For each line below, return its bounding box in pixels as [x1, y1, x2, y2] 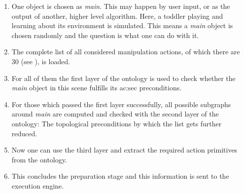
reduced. [11, 128, 37, 138]
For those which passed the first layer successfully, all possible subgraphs [11, 99, 231, 109]
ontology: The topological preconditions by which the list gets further [11, 118, 222, 128]
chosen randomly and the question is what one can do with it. [11, 30, 199, 40]
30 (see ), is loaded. [11, 56, 70, 66]
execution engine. [11, 180, 64, 191]
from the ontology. [11, 154, 67, 164]
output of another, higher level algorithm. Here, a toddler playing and [11, 10, 223, 21]
